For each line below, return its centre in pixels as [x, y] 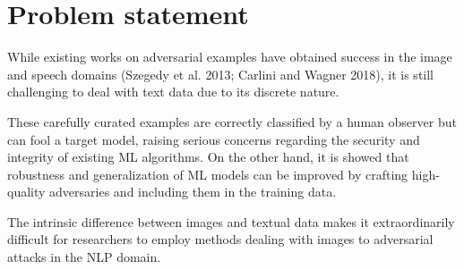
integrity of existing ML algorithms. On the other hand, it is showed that [208, 157]
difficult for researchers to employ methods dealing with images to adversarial [220, 239]
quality [26, 192]
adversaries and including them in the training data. [193, 192]
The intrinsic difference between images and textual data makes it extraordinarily [231, 221]
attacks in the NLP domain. [84, 257]
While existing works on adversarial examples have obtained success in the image [230, 57]
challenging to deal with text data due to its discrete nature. [173, 92]
